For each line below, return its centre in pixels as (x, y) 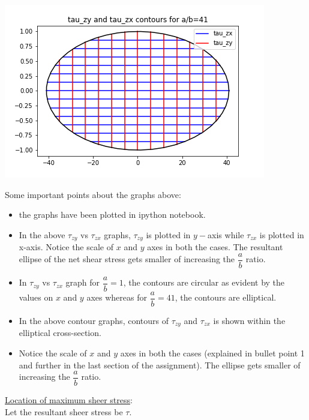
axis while (226, 234)
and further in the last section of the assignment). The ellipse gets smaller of (160, 364)
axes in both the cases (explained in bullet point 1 (212, 353)
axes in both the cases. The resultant (215, 247)
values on (36, 297)
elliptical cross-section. (60, 333)
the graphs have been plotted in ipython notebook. (112, 214)
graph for (83, 282)
